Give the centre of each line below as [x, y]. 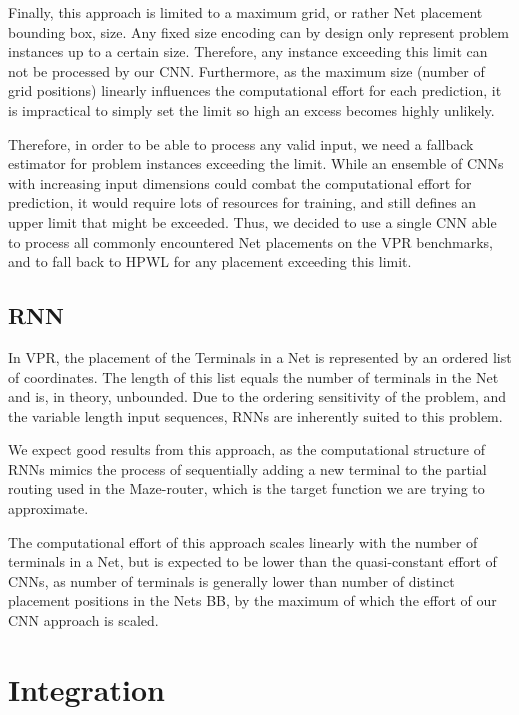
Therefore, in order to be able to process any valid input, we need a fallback [241, 143]
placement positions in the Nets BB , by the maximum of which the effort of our [252, 600]
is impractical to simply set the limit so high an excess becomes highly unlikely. [251, 109]
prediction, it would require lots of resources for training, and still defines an [242, 202]
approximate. [48, 508]
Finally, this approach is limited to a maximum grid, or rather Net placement [245, 12]
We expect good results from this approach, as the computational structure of [246, 449]
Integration [86, 688]
